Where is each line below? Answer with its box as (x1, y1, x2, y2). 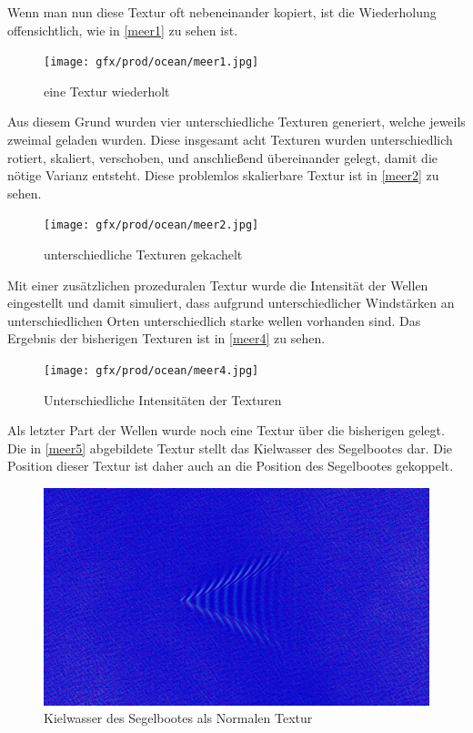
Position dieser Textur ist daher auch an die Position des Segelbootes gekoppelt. (7, 456, 454, 475)
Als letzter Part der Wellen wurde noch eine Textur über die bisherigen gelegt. (7, 421, 445, 440)
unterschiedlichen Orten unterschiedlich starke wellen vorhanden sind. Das (7, 311, 421, 330)
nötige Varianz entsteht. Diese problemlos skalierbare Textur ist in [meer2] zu (7, 166, 439, 185)
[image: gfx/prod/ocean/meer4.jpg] (44, 364, 259, 378)
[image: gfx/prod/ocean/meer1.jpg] (44, 56, 259, 69)
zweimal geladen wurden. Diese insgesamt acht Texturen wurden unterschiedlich (7, 130, 453, 149)
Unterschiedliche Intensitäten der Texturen (44, 390, 282, 409)
